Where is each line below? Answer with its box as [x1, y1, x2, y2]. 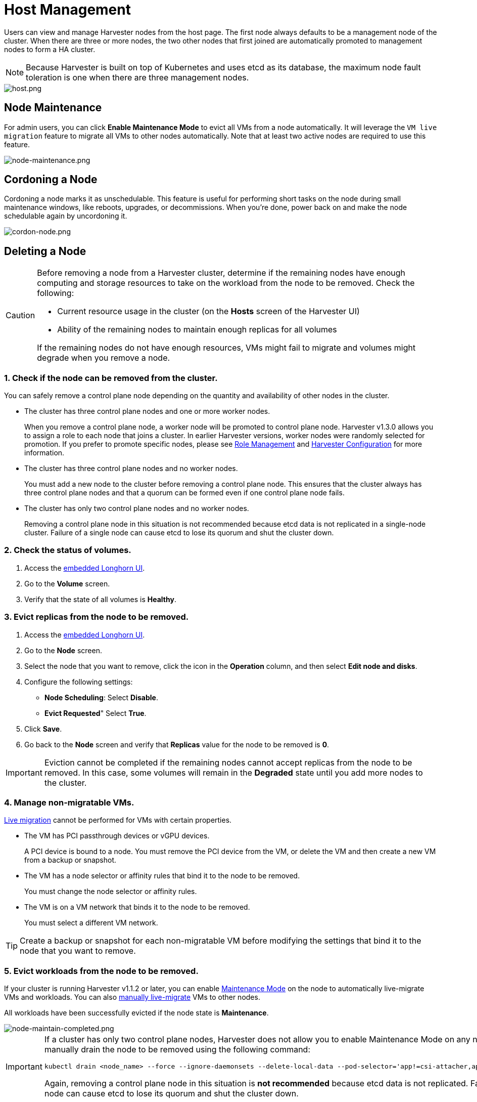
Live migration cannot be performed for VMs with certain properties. [4, 816, 232, 825]
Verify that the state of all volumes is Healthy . [24, 595, 176, 604]
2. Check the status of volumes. [4, 545, 131, 556]
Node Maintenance [4, 101, 102, 114]
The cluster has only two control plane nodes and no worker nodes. [24, 504, 249, 513]
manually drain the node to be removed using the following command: [44, 1044, 311, 1055]
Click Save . [24, 724, 62, 733]
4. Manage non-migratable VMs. [4, 797, 134, 808]
